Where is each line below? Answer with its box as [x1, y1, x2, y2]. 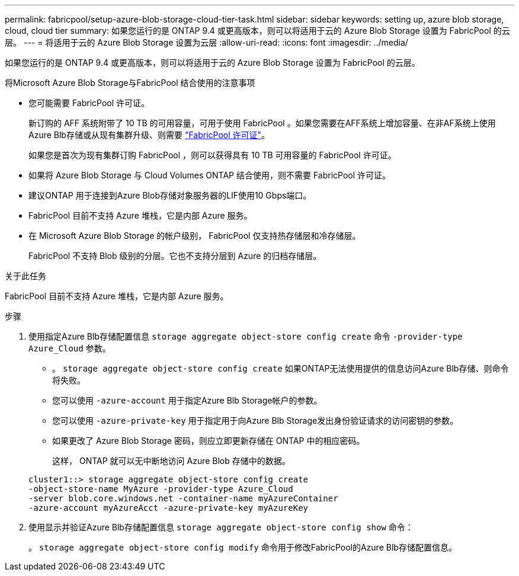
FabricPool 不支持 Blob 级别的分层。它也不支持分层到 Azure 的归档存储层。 [28, 251, 322, 261]
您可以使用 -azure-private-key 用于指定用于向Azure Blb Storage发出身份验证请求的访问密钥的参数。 [52, 415, 459, 425]
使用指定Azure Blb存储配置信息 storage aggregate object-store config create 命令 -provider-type [28, 331, 463, 341]
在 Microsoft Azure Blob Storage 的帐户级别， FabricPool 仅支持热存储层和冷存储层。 [28, 231, 361, 241]
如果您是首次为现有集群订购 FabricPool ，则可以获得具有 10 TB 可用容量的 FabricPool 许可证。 [28, 150, 396, 160]
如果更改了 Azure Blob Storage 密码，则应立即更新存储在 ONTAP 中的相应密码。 [52, 436, 365, 446]
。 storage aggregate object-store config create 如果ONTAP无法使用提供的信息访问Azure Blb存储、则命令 [52, 363, 509, 373]
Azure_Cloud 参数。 [28, 343, 111, 353]
